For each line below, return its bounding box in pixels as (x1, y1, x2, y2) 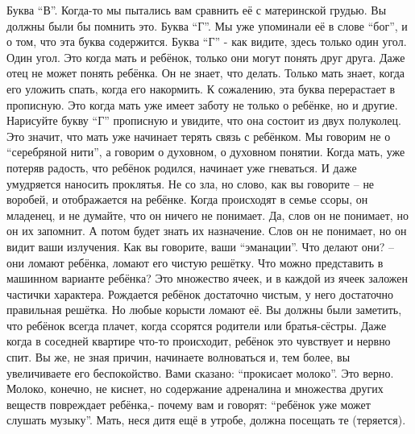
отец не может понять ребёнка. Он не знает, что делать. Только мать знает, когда (6, 64, 405, 81)
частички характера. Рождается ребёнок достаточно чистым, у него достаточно (6, 285, 394, 302)
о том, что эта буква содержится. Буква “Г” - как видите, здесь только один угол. (6, 33, 407, 50)
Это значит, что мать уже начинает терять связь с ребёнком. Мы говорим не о (6, 127, 391, 144)
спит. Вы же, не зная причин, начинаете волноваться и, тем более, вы (6, 349, 351, 366)
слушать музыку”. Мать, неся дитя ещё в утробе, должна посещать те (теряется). (6, 411, 406, 428)
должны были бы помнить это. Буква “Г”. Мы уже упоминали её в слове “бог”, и (6, 17, 408, 34)
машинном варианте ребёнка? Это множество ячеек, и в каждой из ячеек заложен (6, 270, 409, 287)
